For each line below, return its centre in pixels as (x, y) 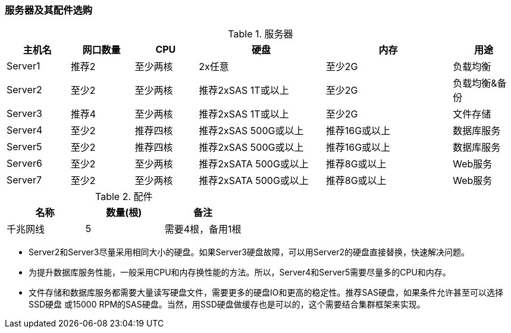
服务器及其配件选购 (49, 10)
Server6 (24, 164)
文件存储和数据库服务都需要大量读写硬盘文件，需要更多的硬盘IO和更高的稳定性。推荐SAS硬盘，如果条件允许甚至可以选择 (266, 293)
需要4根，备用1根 (203, 229)
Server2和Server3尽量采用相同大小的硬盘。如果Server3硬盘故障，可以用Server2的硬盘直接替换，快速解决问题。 (249, 252)
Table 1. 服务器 (261, 34)
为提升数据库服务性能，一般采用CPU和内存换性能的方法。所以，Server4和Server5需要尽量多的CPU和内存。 (240, 272)
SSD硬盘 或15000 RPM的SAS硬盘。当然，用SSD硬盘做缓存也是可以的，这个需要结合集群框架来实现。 (227, 305)
